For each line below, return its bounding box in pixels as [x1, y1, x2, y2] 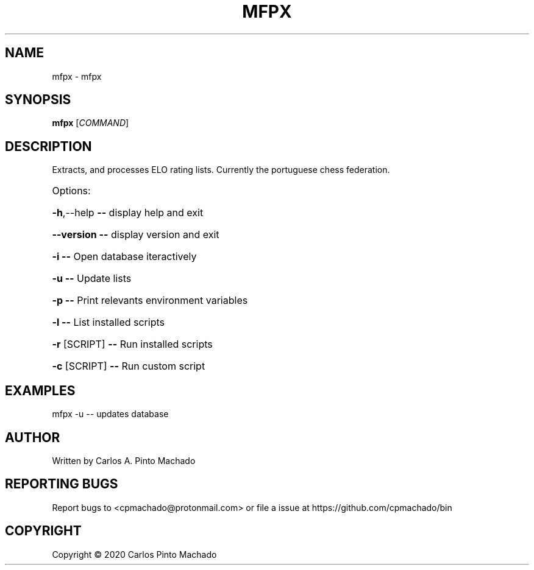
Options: [52, 185, 91, 197]
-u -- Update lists [52, 272, 132, 285]
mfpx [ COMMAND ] [52, 118, 129, 128]
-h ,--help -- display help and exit [52, 206, 204, 219]
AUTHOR [5, 429, 60, 445]
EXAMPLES [5, 382, 76, 398]
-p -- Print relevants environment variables [52, 294, 248, 307]
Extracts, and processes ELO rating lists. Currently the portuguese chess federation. [52, 164, 390, 175]
